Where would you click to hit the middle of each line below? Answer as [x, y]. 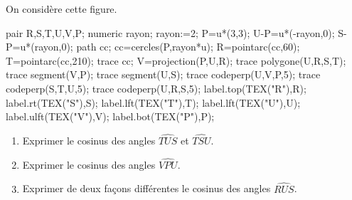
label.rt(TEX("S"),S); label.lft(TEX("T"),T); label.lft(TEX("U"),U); [153, 102]
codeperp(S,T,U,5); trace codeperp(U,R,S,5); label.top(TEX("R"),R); [156, 88]
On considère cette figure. [62, 9]
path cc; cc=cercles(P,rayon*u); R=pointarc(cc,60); [188, 47]
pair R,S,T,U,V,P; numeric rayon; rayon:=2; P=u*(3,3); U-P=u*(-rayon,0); [170, 32]
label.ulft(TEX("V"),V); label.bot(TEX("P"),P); [110, 116]
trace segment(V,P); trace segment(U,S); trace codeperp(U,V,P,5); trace [163, 74]
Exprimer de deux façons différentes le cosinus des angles [146, 188]
